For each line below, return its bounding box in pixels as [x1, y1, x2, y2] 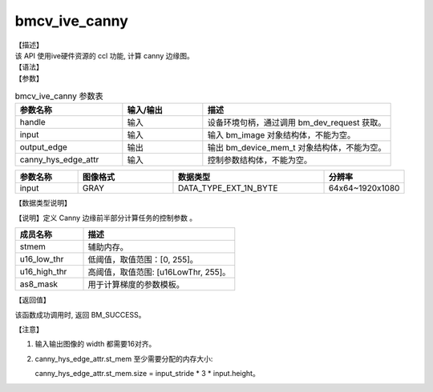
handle [19, 117, 46, 128]
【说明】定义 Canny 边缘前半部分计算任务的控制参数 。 [14, 213, 197, 222]
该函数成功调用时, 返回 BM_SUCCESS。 [14, 310, 146, 319]
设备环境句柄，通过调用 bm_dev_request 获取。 [207, 117, 386, 128]
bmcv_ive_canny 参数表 [14, 90, 103, 102]
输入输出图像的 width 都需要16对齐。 [34, 339, 156, 349]
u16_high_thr [19, 266, 67, 278]
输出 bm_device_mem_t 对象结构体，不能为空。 [207, 142, 386, 154]
